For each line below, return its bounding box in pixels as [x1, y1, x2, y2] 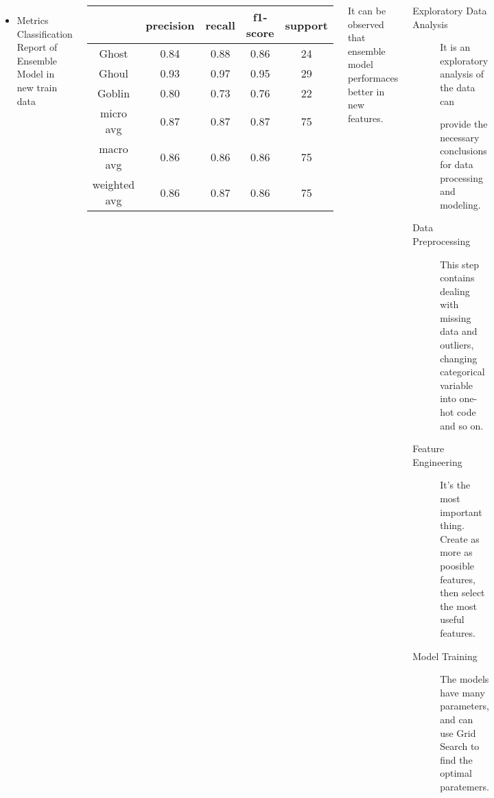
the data [440, 80, 475, 94]
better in [347, 84, 385, 98]
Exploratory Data [412, 3, 487, 17]
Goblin [97, 85, 130, 101]
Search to [440, 739, 480, 753]
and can [440, 712, 473, 726]
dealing [440, 283, 470, 298]
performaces [347, 70, 399, 84]
